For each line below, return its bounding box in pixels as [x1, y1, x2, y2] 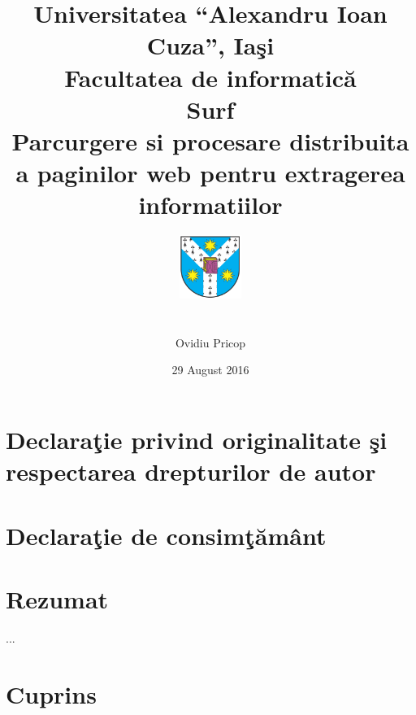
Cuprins [6, 677, 97, 710]
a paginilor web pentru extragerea [15, 156, 405, 190]
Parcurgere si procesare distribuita [11, 124, 409, 157]
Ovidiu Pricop [175, 334, 246, 351]
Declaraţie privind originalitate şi [6, 423, 388, 456]
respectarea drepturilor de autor [6, 455, 376, 488]
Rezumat [6, 582, 109, 615]
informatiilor [138, 188, 283, 221]
